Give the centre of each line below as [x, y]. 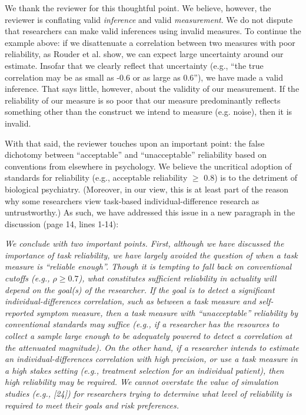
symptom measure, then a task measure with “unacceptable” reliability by [167, 312]
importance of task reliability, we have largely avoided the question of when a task [151, 255]
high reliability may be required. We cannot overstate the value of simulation [142, 382]
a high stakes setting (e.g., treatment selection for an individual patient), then [144, 370]
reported [19, 312]
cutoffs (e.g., [27, 278]
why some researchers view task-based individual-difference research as [132, 200]
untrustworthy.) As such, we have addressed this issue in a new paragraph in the [150, 212]
